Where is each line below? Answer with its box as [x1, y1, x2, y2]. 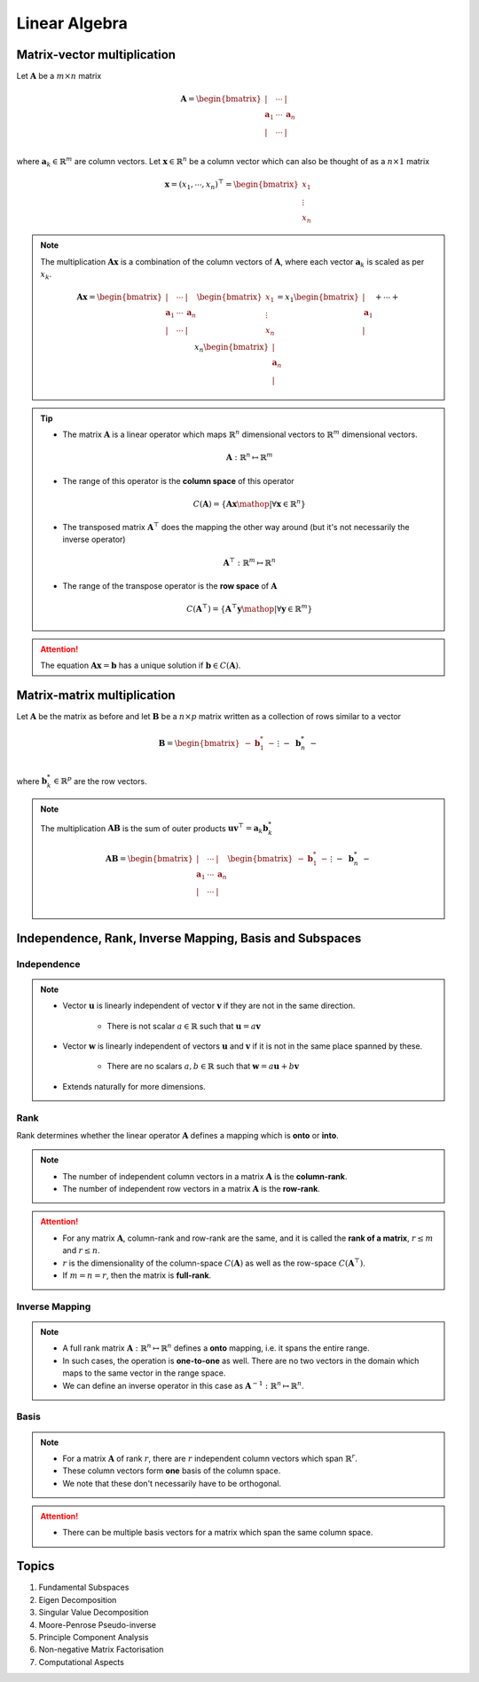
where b [16, 775, 48, 786]
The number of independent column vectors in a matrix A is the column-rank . [62, 1170, 348, 1181]
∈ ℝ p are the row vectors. [53, 774, 147, 786]
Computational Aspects [38, 1656, 124, 1667]
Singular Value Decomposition [38, 1607, 149, 1618]
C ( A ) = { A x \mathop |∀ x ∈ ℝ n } [192, 497, 306, 509]
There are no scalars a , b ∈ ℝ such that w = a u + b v [106, 1061, 300, 1072]
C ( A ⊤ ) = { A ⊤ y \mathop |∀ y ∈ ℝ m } [186, 602, 313, 615]
